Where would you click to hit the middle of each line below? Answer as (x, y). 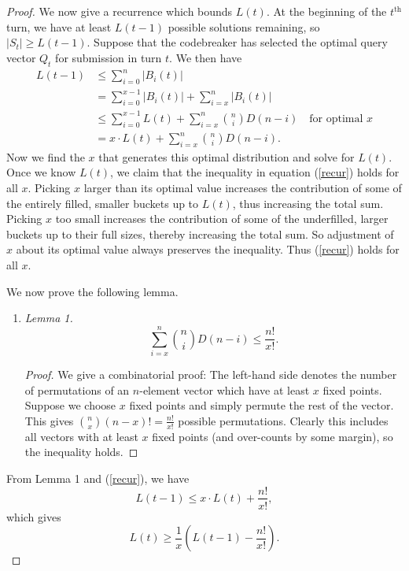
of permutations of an (77, 389)
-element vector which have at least (225, 389)
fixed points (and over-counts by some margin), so (273, 436)
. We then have (206, 57)
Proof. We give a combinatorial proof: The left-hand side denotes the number (211, 374)
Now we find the (46, 156)
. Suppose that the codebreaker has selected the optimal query (237, 42)
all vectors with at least (81, 436)
